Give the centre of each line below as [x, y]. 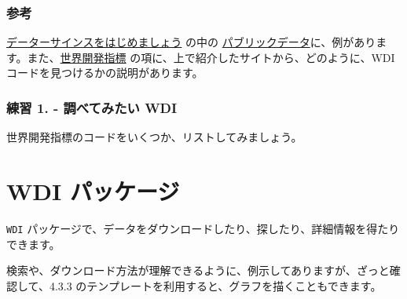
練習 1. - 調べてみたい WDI [92, 107]
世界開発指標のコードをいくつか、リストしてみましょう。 [154, 137]
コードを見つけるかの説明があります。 [105, 73]
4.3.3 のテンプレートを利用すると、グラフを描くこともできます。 [215, 285]
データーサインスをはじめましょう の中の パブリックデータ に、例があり [191, 42]
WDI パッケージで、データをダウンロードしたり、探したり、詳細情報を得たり [203, 228]
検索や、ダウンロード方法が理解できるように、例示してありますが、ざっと [198, 270]
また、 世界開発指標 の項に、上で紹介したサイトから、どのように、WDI [211, 57]
